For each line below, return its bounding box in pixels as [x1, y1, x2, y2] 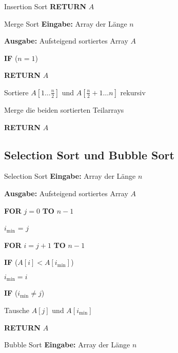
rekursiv [120, 87, 146, 97]
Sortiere [4, 87, 29, 97]
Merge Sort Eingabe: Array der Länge [4, 18, 127, 29]
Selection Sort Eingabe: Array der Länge [4, 171, 136, 181]
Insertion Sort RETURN [4, 1, 87, 11]
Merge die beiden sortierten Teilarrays [4, 104, 124, 115]
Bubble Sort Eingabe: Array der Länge [4, 339, 130, 350]
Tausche [4, 304, 30, 315]
